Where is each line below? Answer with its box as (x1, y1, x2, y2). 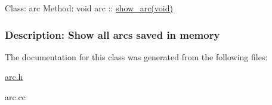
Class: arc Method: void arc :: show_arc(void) (5, 2, 173, 14)
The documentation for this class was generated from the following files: (5, 50, 268, 63)
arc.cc (5, 91, 26, 103)
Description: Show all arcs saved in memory (5, 27, 220, 42)
